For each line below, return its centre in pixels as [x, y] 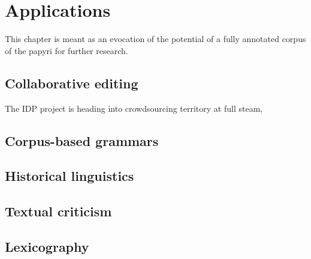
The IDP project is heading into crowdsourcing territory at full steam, [134, 108]
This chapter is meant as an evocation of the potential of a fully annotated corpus [155, 39]
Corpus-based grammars [82, 140]
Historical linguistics [70, 176]
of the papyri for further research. [67, 50]
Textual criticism [58, 211]
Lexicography [47, 246]
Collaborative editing [72, 83]
